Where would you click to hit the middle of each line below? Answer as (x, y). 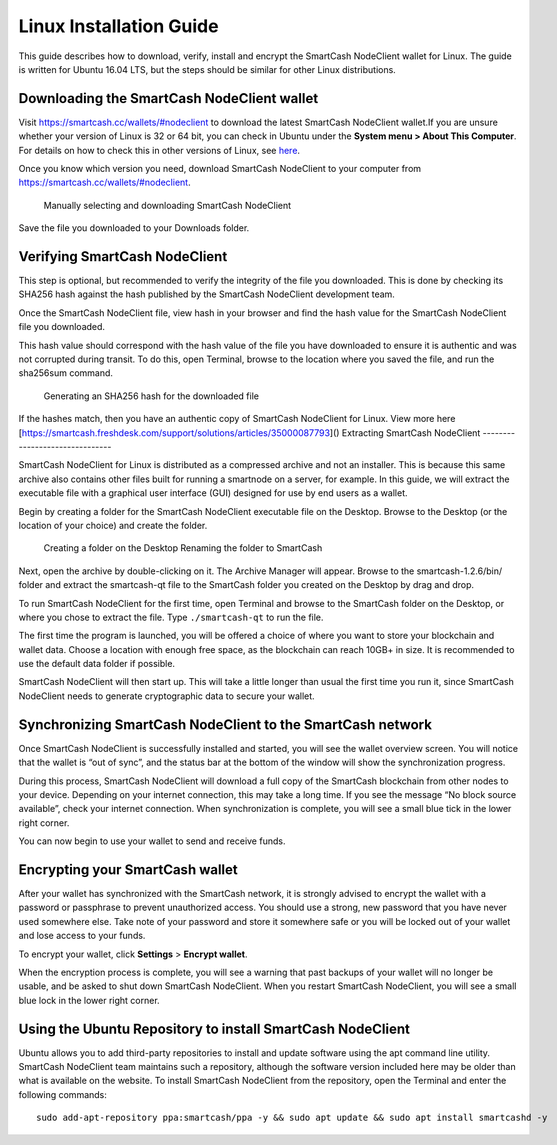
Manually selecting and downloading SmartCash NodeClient (167, 205)
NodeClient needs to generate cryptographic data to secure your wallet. (166, 696)
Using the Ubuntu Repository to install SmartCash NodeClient (214, 1028)
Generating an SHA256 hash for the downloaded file (151, 396)
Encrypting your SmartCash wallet (128, 869)
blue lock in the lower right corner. (89, 1000)
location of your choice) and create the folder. (113, 525)
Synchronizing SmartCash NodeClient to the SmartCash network (225, 724)
